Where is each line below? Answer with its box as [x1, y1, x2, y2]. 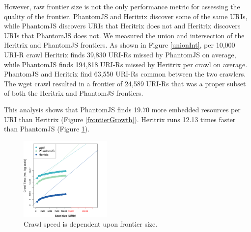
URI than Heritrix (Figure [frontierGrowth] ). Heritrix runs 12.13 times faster [4, 114, 236, 124]
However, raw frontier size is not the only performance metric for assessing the [4, 1, 240, 11]
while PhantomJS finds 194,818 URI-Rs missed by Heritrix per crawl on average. [4, 59, 248, 69]
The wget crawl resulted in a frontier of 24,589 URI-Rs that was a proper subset [4, 78, 246, 88]
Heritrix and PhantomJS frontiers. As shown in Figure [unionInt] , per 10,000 [4, 40, 235, 50]
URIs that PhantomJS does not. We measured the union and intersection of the [4, 30, 245, 40]
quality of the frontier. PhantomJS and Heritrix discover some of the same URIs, [4, 11, 248, 21]
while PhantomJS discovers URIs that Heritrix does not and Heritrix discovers [4, 21, 241, 31]
